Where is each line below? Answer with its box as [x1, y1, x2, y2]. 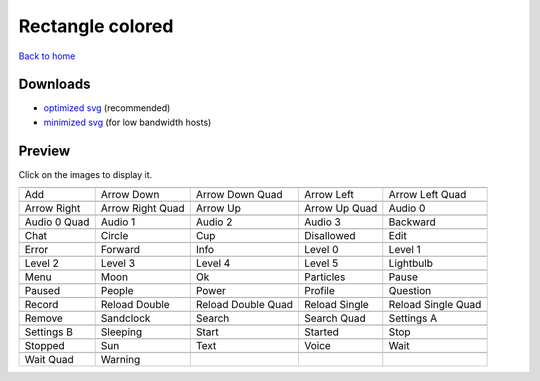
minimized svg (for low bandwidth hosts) [43, 116, 212, 128]
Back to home [18, 50, 76, 62]
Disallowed [303, 229, 356, 243]
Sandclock [100, 311, 151, 325]
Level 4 [195, 256, 231, 270]
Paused [24, 284, 60, 298]
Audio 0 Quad [24, 215, 90, 229]
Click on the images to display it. [18, 168, 153, 180]
